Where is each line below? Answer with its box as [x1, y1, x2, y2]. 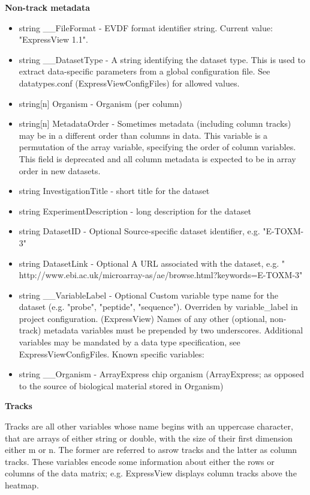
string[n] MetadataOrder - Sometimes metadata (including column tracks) [19, 117, 291, 130]
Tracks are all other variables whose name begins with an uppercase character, [5, 420, 293, 433]
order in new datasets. [19, 164, 101, 177]
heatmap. [5, 479, 39, 491]
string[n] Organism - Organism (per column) [19, 97, 183, 109]
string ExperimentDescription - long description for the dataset [19, 204, 251, 217]
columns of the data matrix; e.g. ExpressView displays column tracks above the [5, 467, 297, 479]
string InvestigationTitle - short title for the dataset [19, 184, 210, 197]
